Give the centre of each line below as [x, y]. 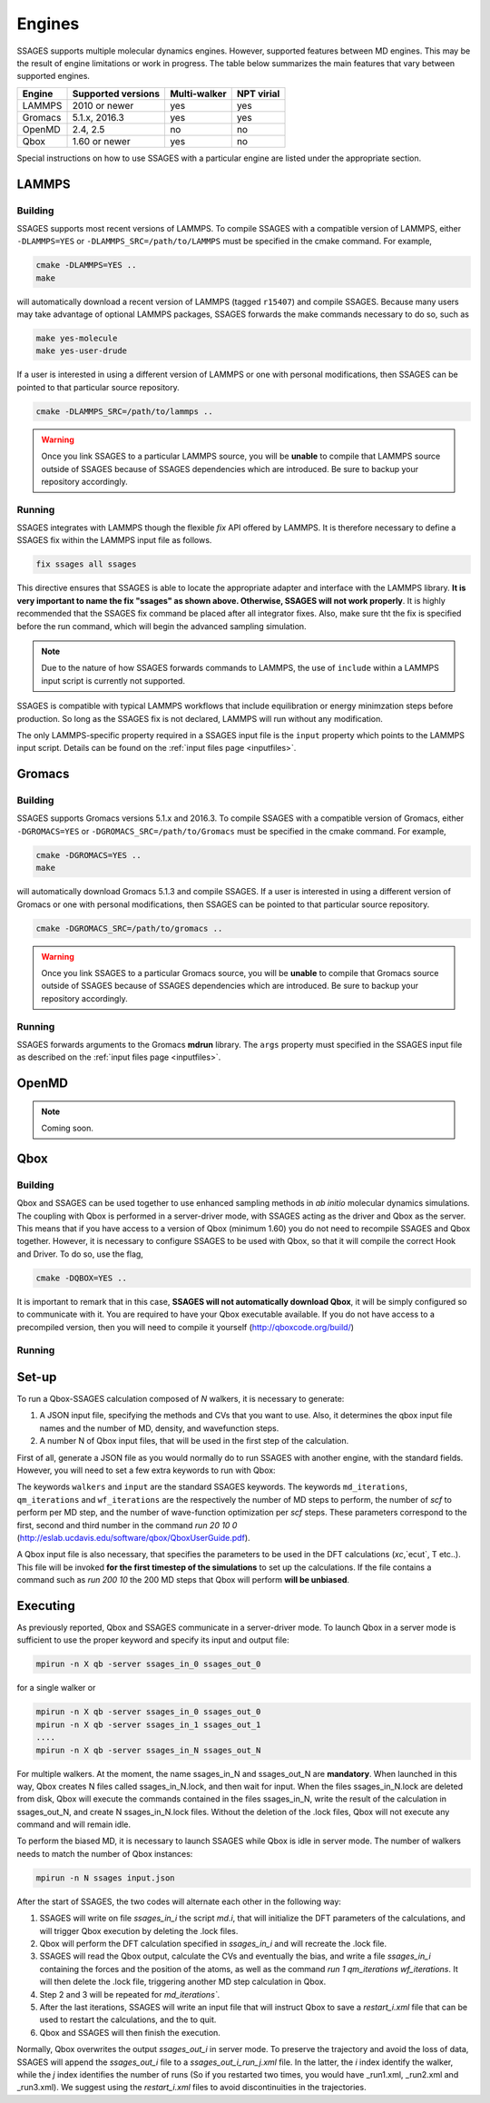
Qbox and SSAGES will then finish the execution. [130, 2032]
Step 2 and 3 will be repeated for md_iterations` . [130, 1994]
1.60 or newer [101, 141]
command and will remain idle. [74, 1824]
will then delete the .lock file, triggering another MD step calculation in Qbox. [183, 1982]
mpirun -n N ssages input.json [106, 1878]
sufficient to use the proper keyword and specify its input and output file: [153, 1640]
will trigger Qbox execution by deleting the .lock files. [139, 1930]
